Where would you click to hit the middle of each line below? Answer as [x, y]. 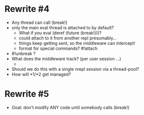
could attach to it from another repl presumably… [68, 38]
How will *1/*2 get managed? [41, 74]
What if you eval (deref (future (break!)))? [60, 33]
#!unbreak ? [24, 53]
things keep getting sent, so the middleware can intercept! [77, 43]
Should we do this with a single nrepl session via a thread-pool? [75, 69]
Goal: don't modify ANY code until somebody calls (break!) [70, 107]
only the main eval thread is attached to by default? [63, 27]
